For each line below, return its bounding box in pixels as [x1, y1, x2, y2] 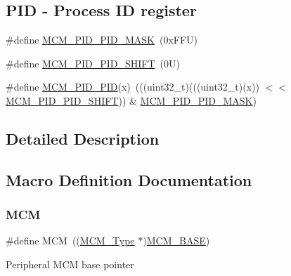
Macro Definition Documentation [6, 169, 252, 190]
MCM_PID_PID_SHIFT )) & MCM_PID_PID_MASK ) [6, 93, 257, 107]
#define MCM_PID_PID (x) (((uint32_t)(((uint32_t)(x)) [6, 79, 259, 94]
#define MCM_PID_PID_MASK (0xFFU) [6, 32, 198, 47]
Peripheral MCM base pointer [6, 256, 134, 271]
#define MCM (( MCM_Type [6, 233, 135, 248]
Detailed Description [6, 127, 160, 149]
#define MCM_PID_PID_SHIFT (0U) [6, 55, 180, 70]
